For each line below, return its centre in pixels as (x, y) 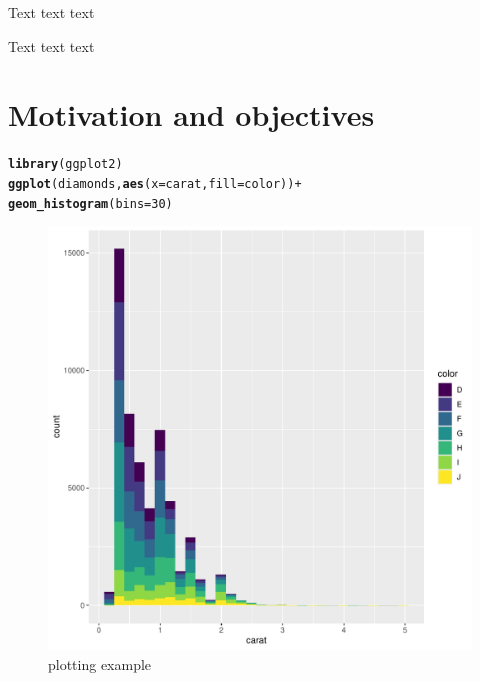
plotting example (100, 663)
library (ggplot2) (65, 164)
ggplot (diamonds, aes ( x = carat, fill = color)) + (155, 183)
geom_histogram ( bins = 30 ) (90, 203)
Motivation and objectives (191, 114)
